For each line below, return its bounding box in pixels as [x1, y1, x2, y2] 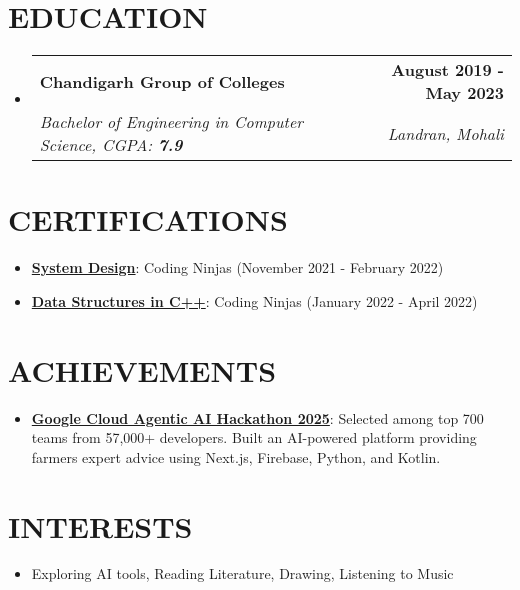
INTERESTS [8, 505, 193, 546]
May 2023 [425, 81, 504, 105]
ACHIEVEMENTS [8, 349, 277, 390]
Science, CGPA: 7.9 [39, 133, 183, 157]
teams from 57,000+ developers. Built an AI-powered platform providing [31, 427, 477, 448]
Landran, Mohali [387, 121, 504, 145]
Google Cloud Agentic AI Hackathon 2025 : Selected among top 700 [31, 407, 484, 428]
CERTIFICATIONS [8, 199, 288, 240]
